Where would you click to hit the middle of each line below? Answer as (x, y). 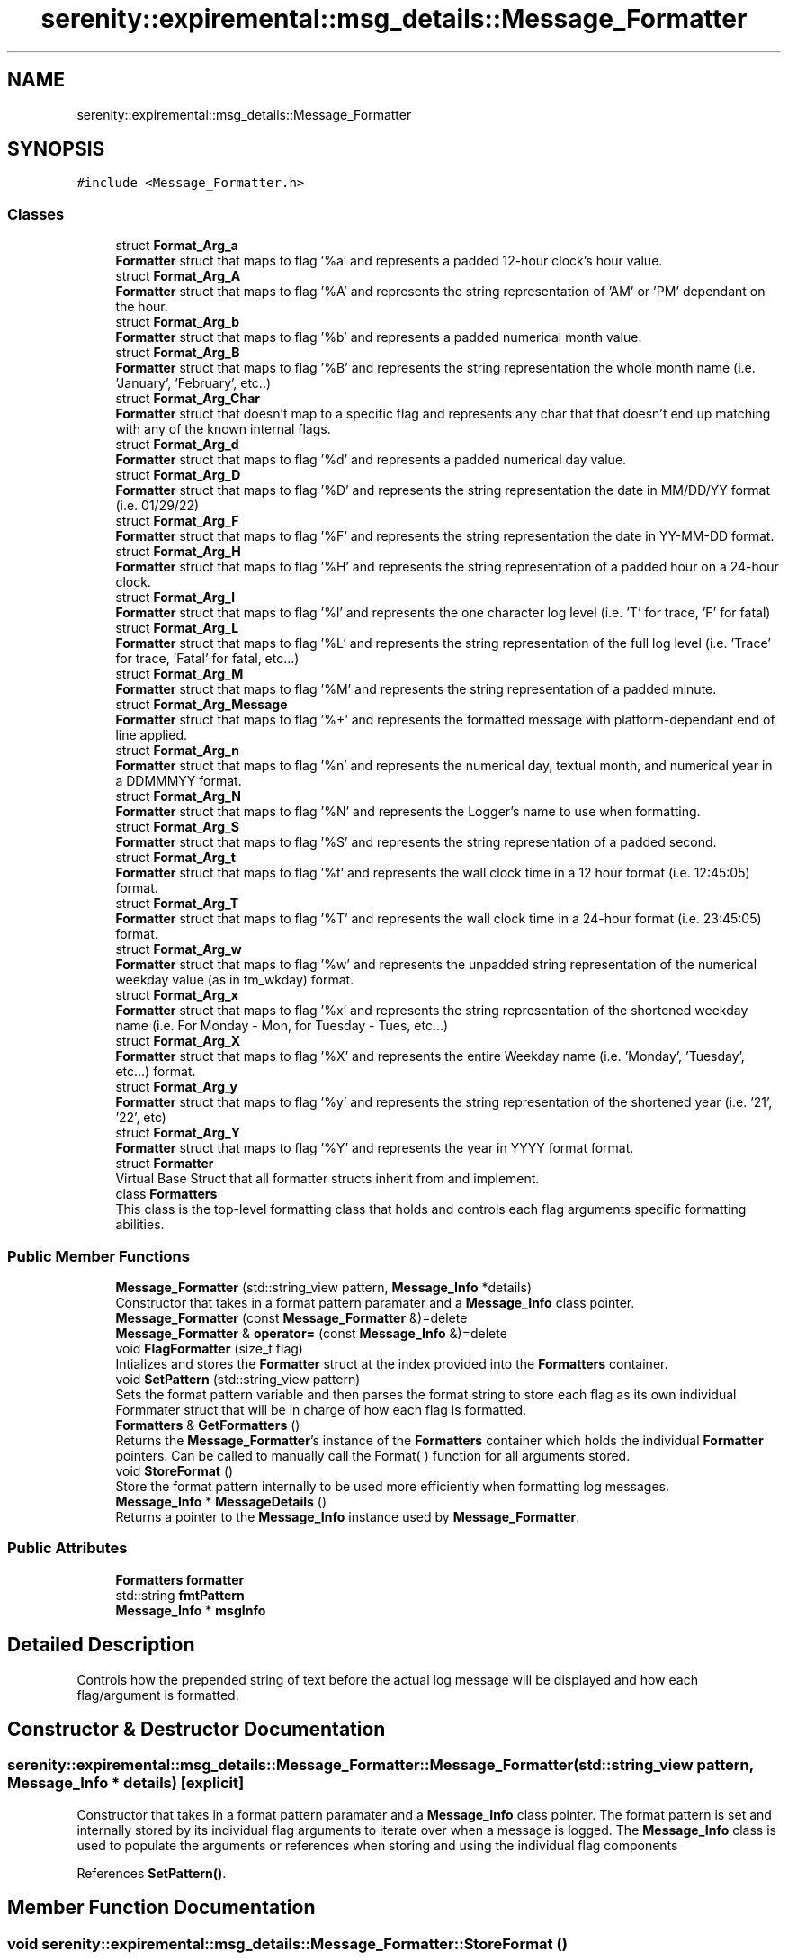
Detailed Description (101, 1645)
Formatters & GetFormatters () (208, 1425)
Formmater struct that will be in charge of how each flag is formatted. (321, 1409)
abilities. (140, 1225)
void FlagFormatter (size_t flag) (209, 1348)
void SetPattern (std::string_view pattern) (238, 1379)
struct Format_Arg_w (179, 949)
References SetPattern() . (152, 1873)
